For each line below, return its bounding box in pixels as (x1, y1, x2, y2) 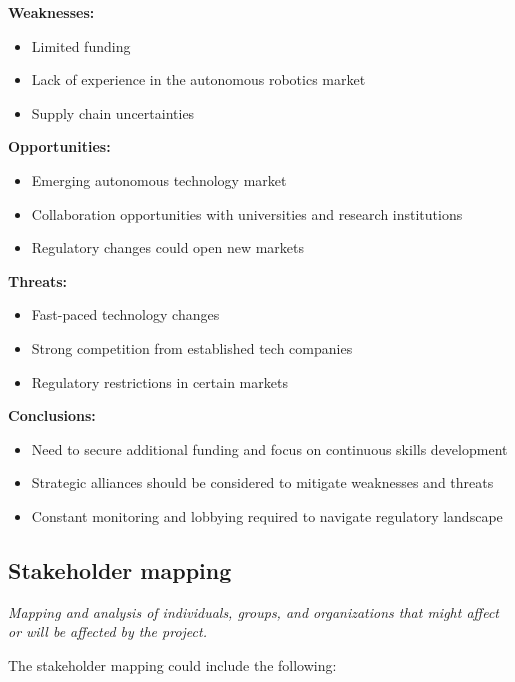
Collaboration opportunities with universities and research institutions (31, 203, 463, 224)
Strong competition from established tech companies (31, 337, 353, 358)
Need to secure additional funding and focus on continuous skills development (31, 438, 508, 459)
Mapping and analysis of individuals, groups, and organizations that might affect (8, 601, 499, 622)
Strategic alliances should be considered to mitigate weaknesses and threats (31, 472, 494, 493)
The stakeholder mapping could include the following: (8, 654, 337, 675)
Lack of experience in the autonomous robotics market (31, 69, 366, 90)
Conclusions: (8, 405, 96, 426)
